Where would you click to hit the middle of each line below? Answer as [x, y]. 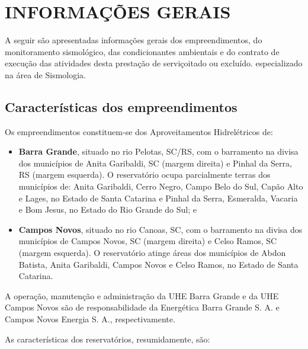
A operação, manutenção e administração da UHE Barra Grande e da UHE [142, 295]
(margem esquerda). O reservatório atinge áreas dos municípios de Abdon [152, 253]
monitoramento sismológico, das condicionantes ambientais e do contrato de [142, 51]
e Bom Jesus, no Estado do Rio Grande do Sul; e [108, 209]
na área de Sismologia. [46, 74]
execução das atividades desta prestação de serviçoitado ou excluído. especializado [154, 63]
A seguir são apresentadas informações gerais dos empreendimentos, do [134, 40]
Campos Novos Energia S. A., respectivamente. [90, 319]
